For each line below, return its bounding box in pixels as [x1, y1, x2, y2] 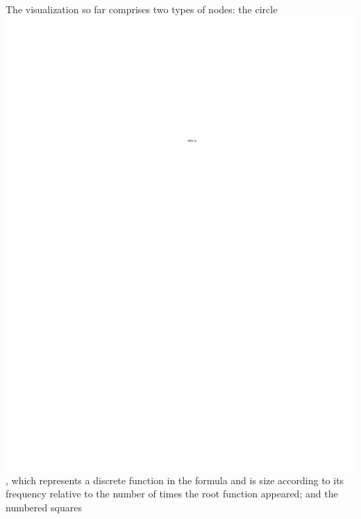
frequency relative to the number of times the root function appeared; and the [6, 486, 338, 501]
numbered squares [6, 500, 82, 514]
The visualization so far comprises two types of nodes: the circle [6, 2, 278, 16]
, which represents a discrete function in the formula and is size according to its [6, 472, 344, 487]
